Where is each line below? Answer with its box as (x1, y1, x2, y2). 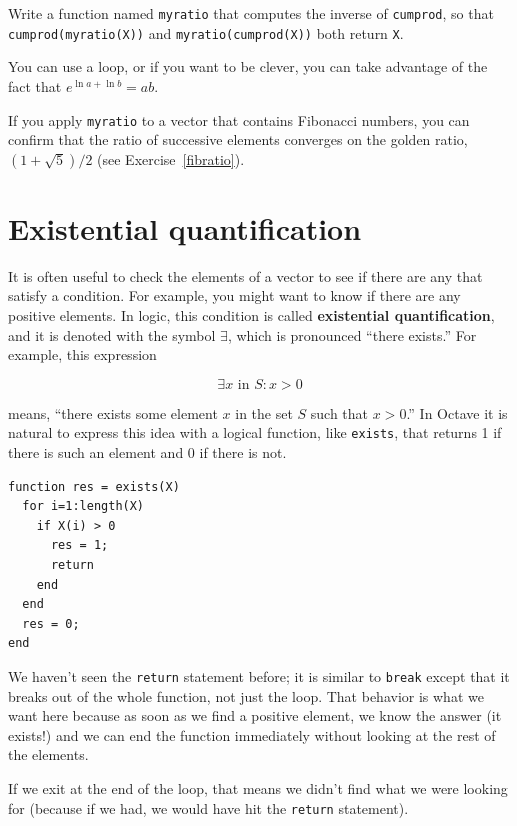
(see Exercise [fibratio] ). (97, 148, 245, 169)
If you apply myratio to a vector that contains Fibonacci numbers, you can (8, 109, 470, 130)
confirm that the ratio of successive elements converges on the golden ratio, (8, 129, 468, 150)
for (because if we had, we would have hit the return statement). (8, 797, 409, 818)
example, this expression (8, 344, 157, 365)
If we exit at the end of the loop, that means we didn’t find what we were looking (8, 778, 508, 799)
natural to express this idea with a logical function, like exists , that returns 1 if (8, 422, 502, 443)
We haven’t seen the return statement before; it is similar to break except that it (8, 666, 510, 687)
